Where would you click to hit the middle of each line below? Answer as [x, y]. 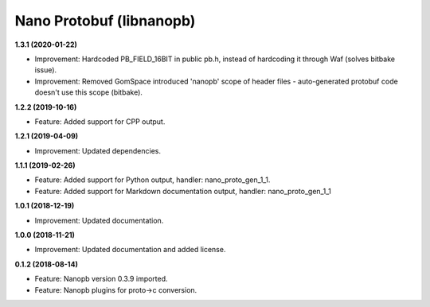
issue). [46, 70]
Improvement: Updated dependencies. [98, 150]
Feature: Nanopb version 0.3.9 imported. [101, 279]
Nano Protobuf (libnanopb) [105, 21]
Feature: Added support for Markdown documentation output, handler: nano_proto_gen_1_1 [183, 191]
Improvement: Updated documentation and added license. [130, 250]
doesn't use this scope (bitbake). [89, 92]
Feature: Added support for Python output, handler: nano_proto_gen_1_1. [152, 180]
